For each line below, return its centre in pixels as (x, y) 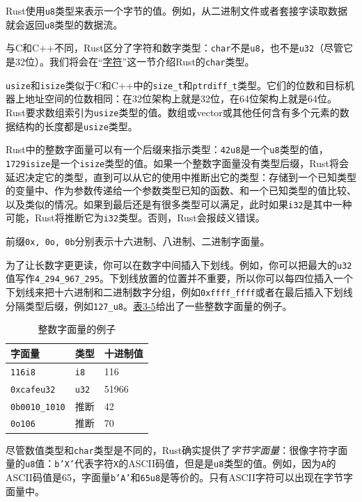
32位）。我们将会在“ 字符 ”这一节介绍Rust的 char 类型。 (135, 61)
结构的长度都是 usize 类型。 (76, 126)
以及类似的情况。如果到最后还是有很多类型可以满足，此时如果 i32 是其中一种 (179, 204)
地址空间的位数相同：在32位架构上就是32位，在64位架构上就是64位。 (181, 99)
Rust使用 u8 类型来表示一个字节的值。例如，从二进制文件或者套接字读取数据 (176, 10)
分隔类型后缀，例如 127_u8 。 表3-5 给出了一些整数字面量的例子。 (149, 305)
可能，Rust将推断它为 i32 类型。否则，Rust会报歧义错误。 (135, 218)
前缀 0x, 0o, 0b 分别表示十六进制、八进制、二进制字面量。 (138, 241)
